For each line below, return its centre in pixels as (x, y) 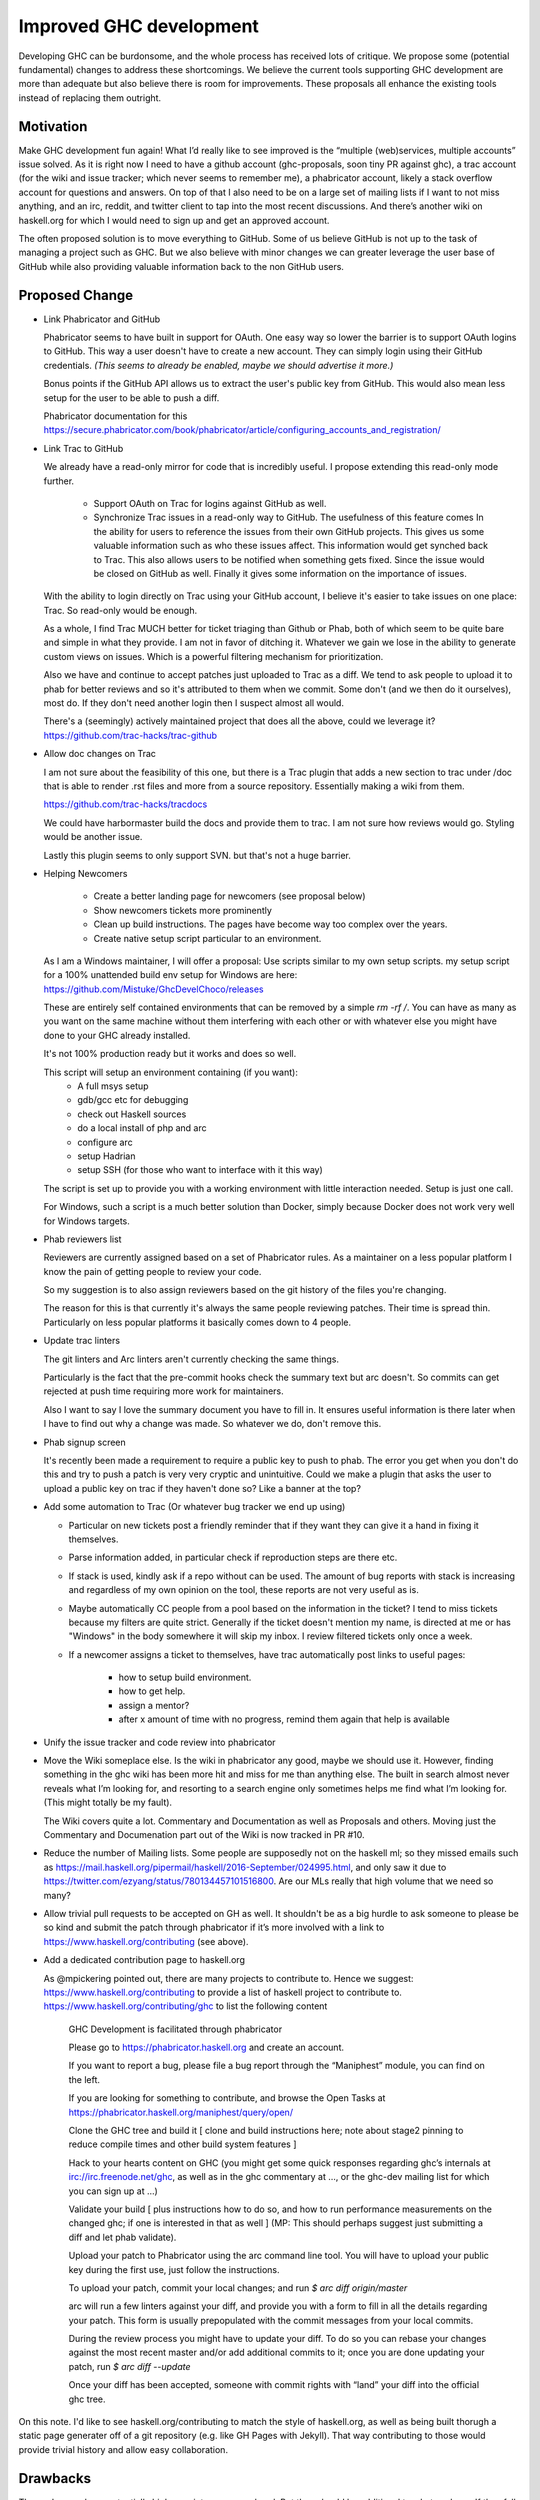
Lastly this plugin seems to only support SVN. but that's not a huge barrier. (197, 855)
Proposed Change (76, 295)
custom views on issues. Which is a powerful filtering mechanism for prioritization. (213, 656)
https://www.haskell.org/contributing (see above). (146, 1941)
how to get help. (152, 1691)
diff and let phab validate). (122, 2237)
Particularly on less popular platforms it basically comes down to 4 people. (197, 1322)
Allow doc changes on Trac (100, 754)
